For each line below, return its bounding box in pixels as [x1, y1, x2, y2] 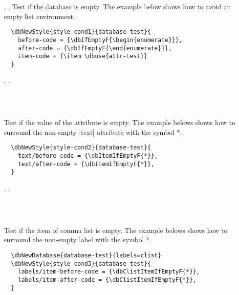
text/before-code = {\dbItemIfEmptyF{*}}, [18, 152, 158, 160]
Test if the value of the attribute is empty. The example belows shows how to [4, 117, 236, 127]
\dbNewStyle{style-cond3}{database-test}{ [11, 260, 151, 267]
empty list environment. [4, 11, 75, 21]
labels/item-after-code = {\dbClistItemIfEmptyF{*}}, [18, 276, 196, 283]
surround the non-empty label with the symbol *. [4, 234, 152, 245]
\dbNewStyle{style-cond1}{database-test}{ [11, 28, 151, 36]
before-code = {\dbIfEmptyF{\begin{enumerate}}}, [18, 36, 183, 43]
